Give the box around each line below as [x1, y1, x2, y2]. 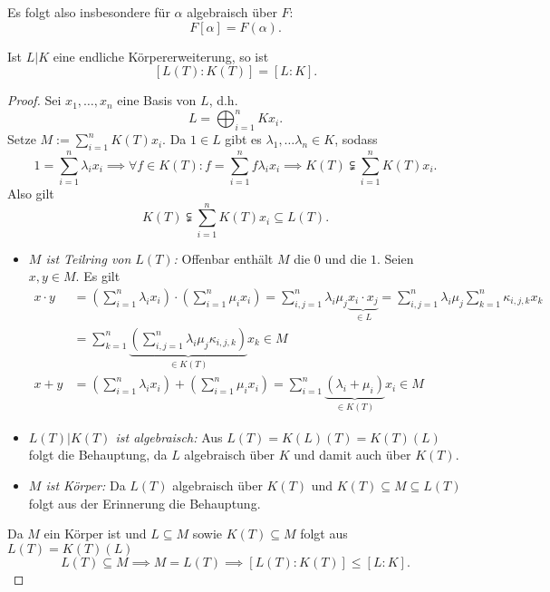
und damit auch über [294, 445, 411, 464]
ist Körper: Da [45, 475, 126, 494]
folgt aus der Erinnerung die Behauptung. [28, 493, 261, 512]
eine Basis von [117, 91, 197, 110]
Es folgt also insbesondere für [7, 3, 170, 21]
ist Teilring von [45, 248, 131, 267]
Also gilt [7, 184, 54, 202]
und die [324, 248, 367, 267]
